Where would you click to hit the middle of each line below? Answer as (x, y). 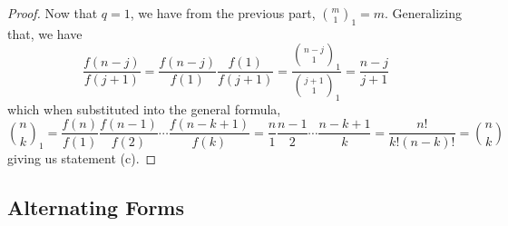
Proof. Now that (53, 13)
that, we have (45, 33)
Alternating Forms (96, 206)
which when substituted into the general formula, (144, 108)
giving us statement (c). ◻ (82, 157)
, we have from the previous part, (223, 13)
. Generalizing (423, 13)
